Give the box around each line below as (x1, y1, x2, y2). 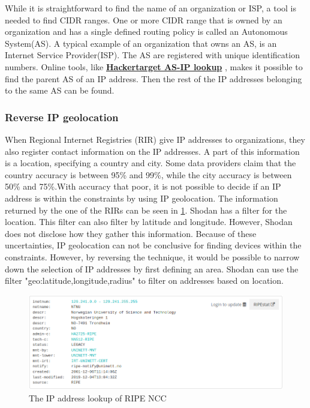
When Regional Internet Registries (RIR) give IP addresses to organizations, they (5, 133, 305, 145)
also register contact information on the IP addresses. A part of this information (5, 145, 300, 157)
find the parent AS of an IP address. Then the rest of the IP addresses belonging (5, 72, 302, 85)
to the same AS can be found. (5, 84, 115, 97)
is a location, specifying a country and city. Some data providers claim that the (5, 157, 296, 169)
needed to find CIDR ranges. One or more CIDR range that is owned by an (5, 13, 282, 26)
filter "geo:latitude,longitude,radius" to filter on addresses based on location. (5, 274, 284, 287)
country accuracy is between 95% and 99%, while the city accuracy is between (5, 168, 292, 181)
